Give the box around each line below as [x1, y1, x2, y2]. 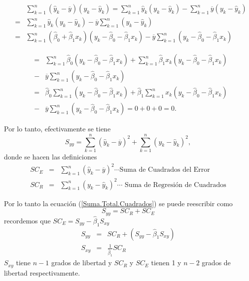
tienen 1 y [151, 257, 181, 268]
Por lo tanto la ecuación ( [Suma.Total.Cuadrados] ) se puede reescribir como [4, 198, 233, 208]
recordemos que [4, 215, 51, 225]
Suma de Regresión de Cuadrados [125, 181, 226, 188]
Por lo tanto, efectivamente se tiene [4, 124, 111, 134]
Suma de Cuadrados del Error [119, 166, 210, 174]
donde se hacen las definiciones [4, 151, 97, 161]
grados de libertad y [51, 257, 112, 268]
